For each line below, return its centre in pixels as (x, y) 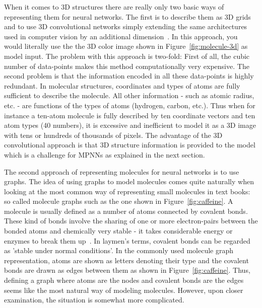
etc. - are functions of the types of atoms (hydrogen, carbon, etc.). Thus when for (130, 105)
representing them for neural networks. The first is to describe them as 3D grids (127, 16)
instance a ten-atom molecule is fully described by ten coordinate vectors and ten (130, 115)
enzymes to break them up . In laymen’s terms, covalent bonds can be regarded (127, 240)
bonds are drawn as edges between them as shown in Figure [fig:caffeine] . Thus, (127, 270)
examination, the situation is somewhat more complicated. (94, 300)
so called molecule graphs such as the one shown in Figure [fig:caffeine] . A (119, 201)
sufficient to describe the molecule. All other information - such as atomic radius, (129, 95)
